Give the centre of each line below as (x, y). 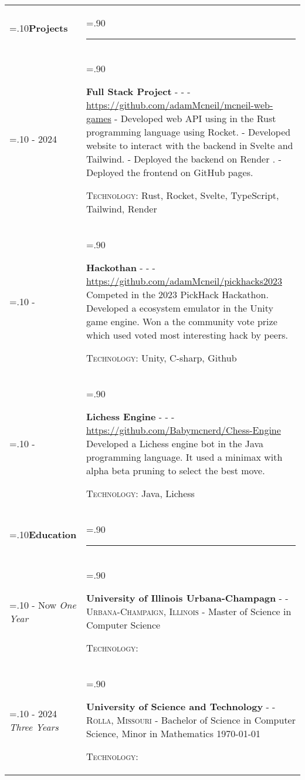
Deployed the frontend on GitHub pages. (170, 172)
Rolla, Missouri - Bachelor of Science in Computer (191, 720)
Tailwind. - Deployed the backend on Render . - (184, 159)
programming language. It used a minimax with (184, 457)
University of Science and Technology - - (181, 706)
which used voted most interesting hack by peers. (187, 335)
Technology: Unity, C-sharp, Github (161, 358)
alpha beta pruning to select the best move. (175, 470)
